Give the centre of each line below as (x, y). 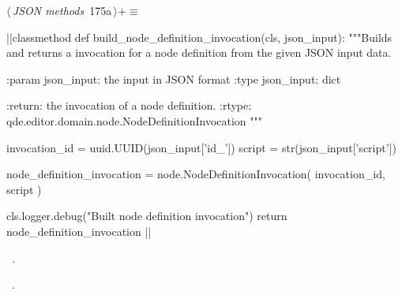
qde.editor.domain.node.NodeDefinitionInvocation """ (135, 120)
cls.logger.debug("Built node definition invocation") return (147, 216)
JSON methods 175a (62, 10)
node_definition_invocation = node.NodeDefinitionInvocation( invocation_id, (196, 174)
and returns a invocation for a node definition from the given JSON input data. (199, 52)
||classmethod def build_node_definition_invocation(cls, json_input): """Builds (199, 37)
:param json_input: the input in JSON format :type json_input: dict (174, 78)
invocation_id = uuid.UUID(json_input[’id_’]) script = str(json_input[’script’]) (201, 147)
